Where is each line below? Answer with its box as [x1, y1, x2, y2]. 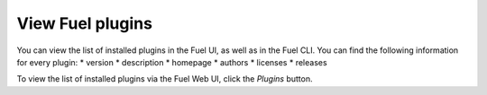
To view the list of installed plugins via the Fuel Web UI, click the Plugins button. [16, 73, 313, 84]
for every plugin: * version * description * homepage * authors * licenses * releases [16, 56, 328, 67]
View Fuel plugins [16, 13, 153, 33]
